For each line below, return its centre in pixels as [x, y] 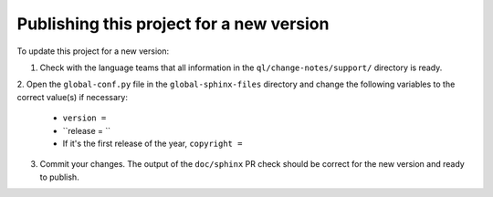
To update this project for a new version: [93, 51]
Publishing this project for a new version [173, 24]
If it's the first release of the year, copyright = [152, 143]
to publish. [59, 177]
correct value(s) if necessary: [72, 97]
